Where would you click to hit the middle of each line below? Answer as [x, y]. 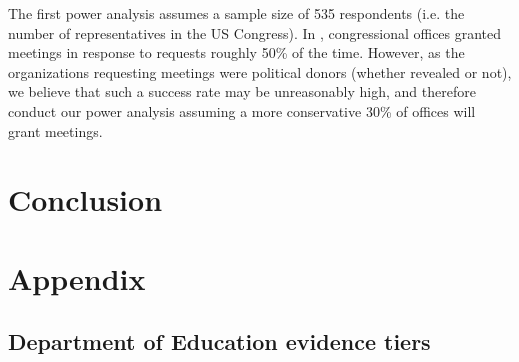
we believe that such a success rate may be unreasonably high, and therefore [242, 91]
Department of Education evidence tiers [219, 341]
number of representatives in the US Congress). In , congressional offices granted [255, 32]
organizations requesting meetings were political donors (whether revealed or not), [260, 71]
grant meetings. [55, 130]
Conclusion [85, 199]
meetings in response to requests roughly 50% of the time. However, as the [236, 52]
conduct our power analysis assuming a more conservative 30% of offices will [242, 110]
